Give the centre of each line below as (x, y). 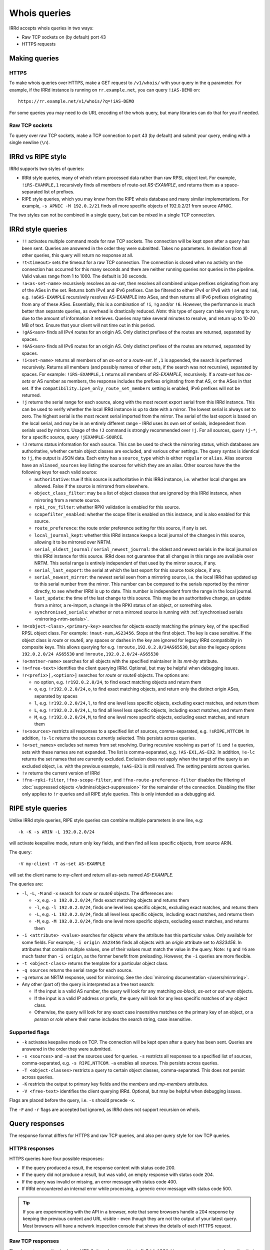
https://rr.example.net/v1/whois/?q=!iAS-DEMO (76, 101)
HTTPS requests (39, 44)
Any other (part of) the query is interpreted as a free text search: (88, 984)
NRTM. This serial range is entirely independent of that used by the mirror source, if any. (125, 563)
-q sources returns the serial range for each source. (77, 970)
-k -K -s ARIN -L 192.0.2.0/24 (56, 832)
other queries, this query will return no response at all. (77, 255)
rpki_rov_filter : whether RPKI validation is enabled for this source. (107, 507)
